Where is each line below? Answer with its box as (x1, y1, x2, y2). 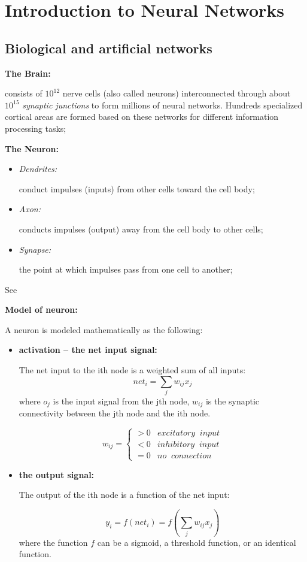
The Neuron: (5, 142, 59, 155)
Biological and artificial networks (5, 38, 212, 57)
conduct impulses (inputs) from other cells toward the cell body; (19, 182, 255, 195)
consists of (5, 87, 42, 99)
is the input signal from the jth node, (53, 395, 190, 407)
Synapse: (19, 243, 51, 255)
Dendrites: (19, 162, 57, 175)
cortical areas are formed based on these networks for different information (5, 110, 279, 123)
